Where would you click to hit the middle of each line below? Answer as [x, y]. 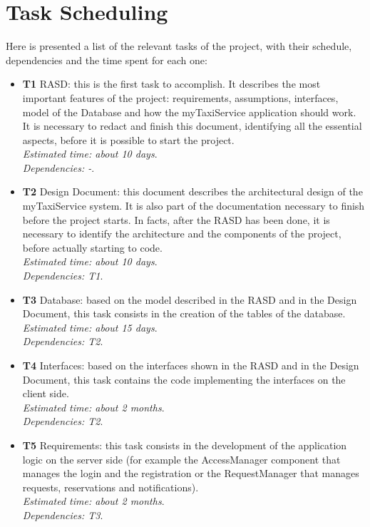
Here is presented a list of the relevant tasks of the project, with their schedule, [179, 46]
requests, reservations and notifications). [111, 487]
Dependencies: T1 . [63, 276]
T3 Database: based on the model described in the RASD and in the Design [190, 299]
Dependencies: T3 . [63, 515]
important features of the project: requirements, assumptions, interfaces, [180, 97]
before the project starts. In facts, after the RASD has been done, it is [176, 219]
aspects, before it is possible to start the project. [128, 139]
